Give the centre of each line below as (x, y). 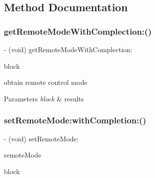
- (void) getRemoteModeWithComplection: (68, 49)
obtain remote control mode (46, 82)
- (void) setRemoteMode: (41, 138)
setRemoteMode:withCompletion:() (75, 120)
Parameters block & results (44, 98)
